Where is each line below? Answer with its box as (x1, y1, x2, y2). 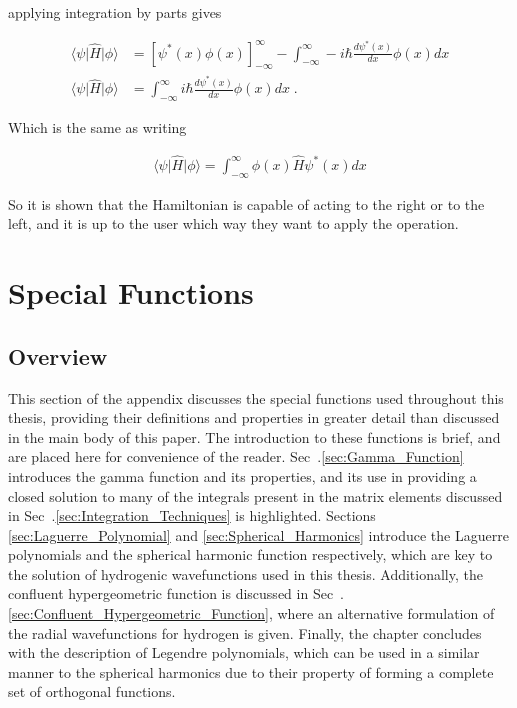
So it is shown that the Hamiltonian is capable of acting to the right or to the (8, 193, 485, 214)
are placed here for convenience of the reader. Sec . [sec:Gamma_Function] (8, 446, 464, 467)
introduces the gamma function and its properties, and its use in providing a (8, 465, 477, 486)
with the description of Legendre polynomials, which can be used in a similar (8, 642, 480, 663)
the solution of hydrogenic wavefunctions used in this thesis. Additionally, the (8, 563, 483, 584)
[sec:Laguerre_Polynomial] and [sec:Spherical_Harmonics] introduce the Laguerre (8, 524, 509, 545)
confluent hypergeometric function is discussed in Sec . (8, 583, 344, 604)
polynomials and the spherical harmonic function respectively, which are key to (8, 544, 493, 565)
